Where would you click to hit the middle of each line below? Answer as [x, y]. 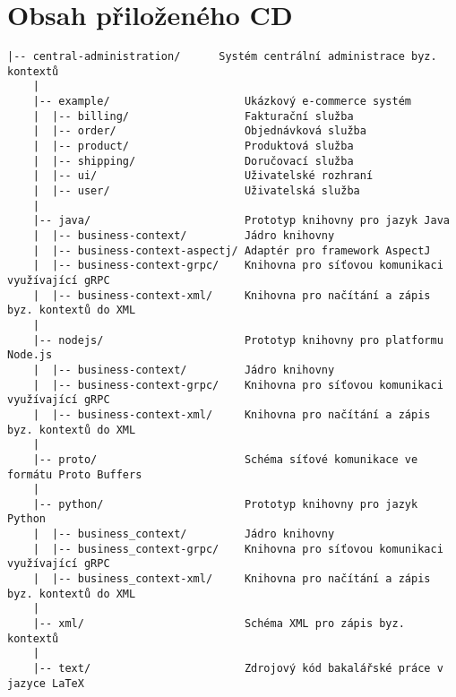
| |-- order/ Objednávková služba [199, 131]
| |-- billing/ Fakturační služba [193, 116]
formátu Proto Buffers [75, 474]
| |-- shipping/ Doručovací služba [193, 161]
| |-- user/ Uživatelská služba [196, 191]
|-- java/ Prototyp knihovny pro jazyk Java [241, 221]
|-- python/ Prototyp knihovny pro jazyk [225, 504]
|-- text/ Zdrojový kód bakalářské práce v [238, 669]
